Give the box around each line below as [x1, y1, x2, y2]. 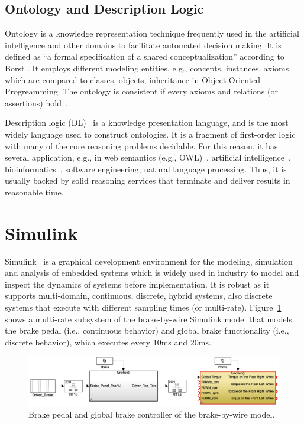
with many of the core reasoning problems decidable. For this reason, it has [5, 139, 278, 152]
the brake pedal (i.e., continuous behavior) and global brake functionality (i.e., [5, 324, 289, 337]
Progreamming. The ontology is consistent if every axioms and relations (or [5, 85, 278, 97]
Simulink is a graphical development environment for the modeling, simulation [5, 255, 293, 267]
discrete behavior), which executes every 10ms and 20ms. [5, 335, 211, 348]
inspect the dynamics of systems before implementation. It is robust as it [5, 278, 270, 290]
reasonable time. [5, 185, 64, 198]
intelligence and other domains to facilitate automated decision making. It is [5, 38, 282, 51]
